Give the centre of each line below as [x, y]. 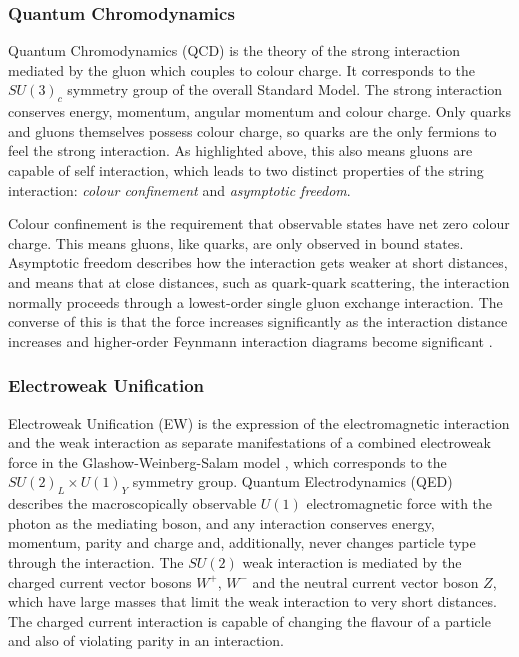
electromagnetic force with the [399, 503]
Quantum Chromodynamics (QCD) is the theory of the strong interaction [234, 50]
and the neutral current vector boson [365, 581]
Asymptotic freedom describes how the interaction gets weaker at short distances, [258, 262]
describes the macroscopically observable [132, 503]
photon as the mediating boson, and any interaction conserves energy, [221, 522]
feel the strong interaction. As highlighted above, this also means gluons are [240, 150]
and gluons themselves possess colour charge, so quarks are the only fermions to [252, 130]
